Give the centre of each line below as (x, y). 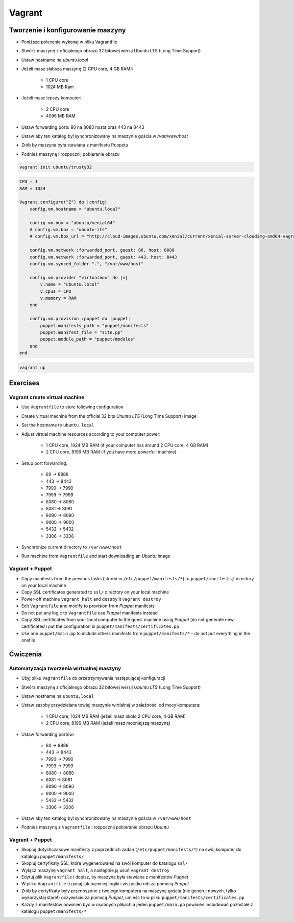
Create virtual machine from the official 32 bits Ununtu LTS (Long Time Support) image (109, 416)
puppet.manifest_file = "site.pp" (81, 332)
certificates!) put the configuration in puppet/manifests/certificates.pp (100, 626)
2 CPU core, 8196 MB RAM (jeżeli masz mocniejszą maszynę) (108, 723)
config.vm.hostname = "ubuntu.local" (75, 209)
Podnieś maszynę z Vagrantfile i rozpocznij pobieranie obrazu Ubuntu (95, 827)
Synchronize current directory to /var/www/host (72, 547)
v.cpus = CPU (56, 291)
